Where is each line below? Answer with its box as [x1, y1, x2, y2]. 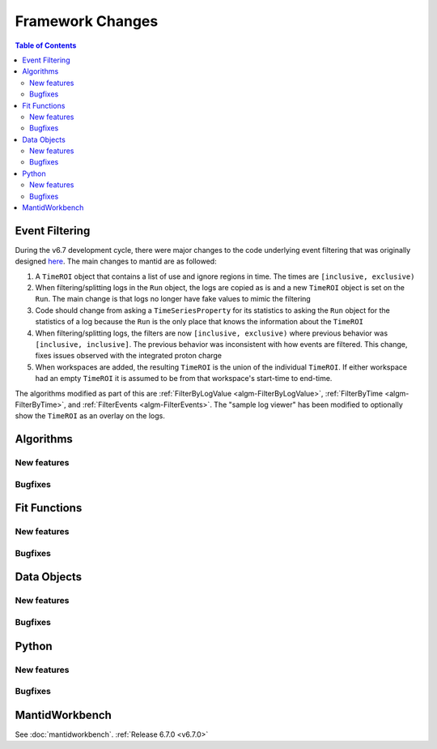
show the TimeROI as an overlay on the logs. [15, 411, 165, 421]
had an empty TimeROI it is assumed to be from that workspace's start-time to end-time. [35, 374, 333, 383]
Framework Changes [15, 12, 159, 30]
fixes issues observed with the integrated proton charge [35, 351, 223, 361]
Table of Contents [15, 41, 77, 50]
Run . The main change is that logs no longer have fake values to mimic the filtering [35, 294, 311, 304]
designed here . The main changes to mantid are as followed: [15, 256, 218, 267]
